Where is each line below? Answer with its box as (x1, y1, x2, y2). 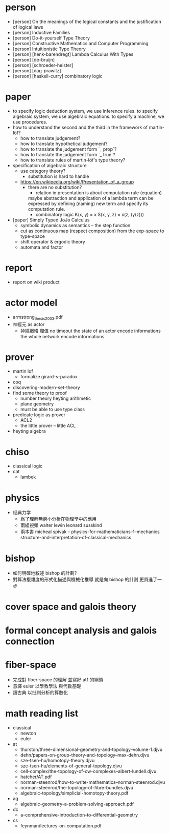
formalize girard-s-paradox (20, 374, 78, 380)
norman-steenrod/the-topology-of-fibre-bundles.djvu (20, 784, 134, 790)
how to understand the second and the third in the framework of (12, 124, 148, 130)
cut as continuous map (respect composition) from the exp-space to (20, 228, 164, 234)
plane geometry (20, 401, 54, 407)
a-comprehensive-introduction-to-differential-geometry (20, 811, 138, 818)
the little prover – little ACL (20, 422, 76, 429)
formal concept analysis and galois (5, 624, 157, 636)
